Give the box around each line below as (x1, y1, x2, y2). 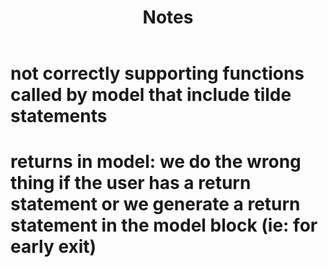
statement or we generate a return (10, 193, 301, 216)
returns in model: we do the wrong (10, 151, 302, 173)
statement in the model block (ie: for (10, 214, 318, 237)
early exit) (10, 236, 97, 258)
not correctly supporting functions (10, 62, 305, 85)
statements (10, 105, 108, 128)
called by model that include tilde (10, 84, 292, 106)
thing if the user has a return (10, 172, 252, 195)
